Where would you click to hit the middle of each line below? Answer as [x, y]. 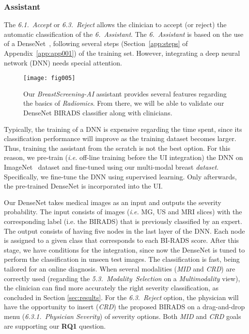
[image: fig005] [49, 78]
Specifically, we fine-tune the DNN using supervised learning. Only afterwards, [120, 176]
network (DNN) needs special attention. [63, 62]
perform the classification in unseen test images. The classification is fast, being [122, 259]
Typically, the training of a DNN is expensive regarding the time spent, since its [123, 129]
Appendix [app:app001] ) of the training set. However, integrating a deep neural [122, 53]
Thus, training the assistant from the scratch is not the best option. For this [117, 148]
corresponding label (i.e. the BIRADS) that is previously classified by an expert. [123, 221]
